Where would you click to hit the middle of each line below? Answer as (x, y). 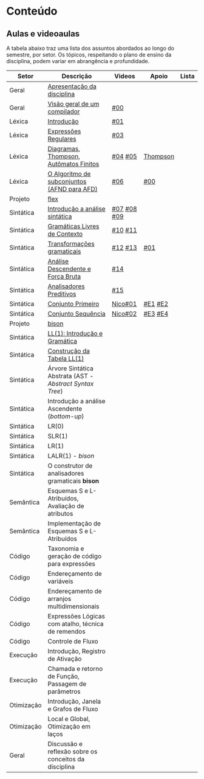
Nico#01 (124, 304)
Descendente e (69, 269)
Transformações (71, 244)
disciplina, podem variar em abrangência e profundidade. (78, 61)
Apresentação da (72, 86)
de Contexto (65, 234)
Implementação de (74, 523)
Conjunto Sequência (77, 313)
